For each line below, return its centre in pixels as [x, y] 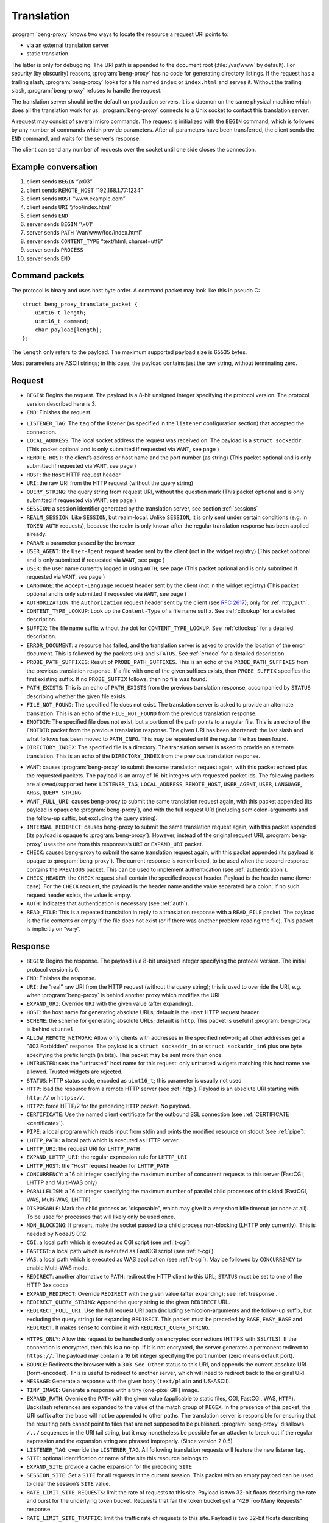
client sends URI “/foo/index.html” [69, 207]
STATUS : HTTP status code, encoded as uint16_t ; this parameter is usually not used [134, 1080]
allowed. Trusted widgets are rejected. [75, 1072]
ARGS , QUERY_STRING [54, 793]
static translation [48, 54]
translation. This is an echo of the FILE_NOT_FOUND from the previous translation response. [142, 713]
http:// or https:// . [56, 1097]
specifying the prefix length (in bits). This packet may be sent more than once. [125, 1055]
